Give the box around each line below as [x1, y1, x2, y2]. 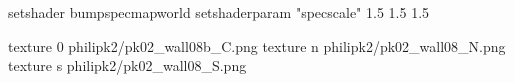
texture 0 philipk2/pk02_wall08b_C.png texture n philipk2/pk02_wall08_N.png [8, 35, 506, 56]
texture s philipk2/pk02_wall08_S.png [8, 55, 247, 76]
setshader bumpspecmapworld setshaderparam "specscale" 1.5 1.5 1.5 [8, 2, 430, 22]
